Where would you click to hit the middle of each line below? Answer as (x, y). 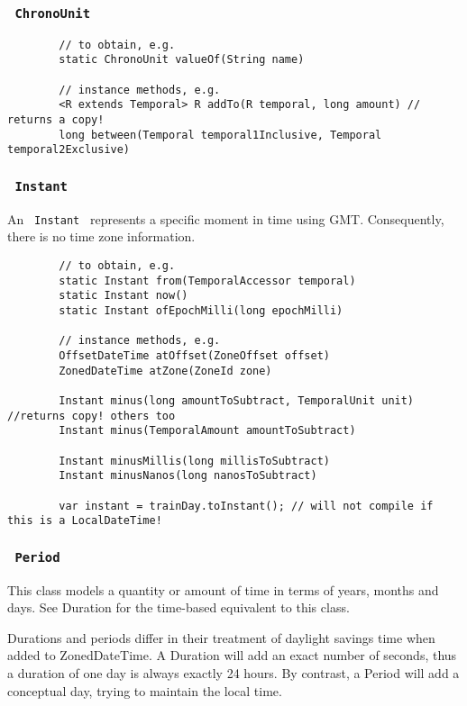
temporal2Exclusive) (69, 150)
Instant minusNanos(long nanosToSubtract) (188, 476)
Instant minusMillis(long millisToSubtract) (194, 461)
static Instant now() (124, 296)
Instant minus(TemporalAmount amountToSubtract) (207, 431)
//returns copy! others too (92, 416)
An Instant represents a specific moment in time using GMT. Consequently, (226, 218)
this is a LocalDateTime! (85, 521)
